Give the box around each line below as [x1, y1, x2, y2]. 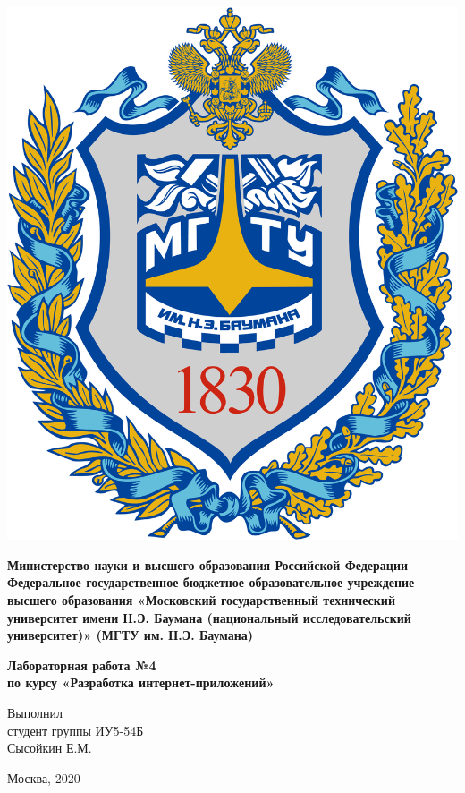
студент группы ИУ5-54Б [7, 721, 144, 739]
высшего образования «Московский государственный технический [7, 591, 395, 610]
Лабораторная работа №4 [7, 655, 156, 674]
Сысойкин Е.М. [7, 738, 92, 757]
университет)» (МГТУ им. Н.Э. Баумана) [7, 626, 254, 644]
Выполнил [7, 703, 63, 722]
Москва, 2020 [7, 768, 80, 787]
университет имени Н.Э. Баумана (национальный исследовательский [7, 608, 411, 627]
